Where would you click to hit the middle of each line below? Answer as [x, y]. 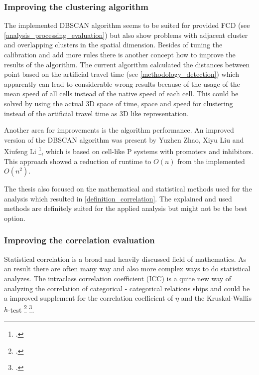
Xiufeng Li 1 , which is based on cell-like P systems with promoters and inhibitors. [129, 150]
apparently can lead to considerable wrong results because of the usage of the [122, 84]
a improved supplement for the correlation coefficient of [89, 298]
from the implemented [211, 161]
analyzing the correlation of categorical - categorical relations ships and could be [127, 288]
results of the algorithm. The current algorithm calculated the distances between [127, 64]
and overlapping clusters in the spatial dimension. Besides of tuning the [113, 45]
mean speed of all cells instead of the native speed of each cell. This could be [121, 94]
